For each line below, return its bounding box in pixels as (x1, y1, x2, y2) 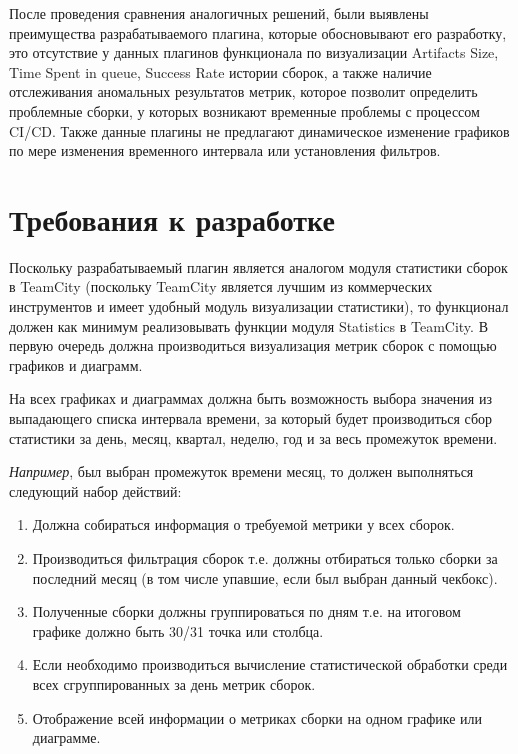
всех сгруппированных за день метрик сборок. (32, 673, 316, 694)
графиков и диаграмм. (9, 354, 143, 375)
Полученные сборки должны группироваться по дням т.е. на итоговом (32, 601, 461, 622)
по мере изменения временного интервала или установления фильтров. (9, 140, 441, 161)
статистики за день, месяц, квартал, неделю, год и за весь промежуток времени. (9, 427, 498, 448)
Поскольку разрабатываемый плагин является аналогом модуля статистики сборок (9, 256, 508, 277)
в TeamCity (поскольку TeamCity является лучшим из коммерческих (9, 276, 433, 297)
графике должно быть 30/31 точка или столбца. (32, 620, 324, 641)
